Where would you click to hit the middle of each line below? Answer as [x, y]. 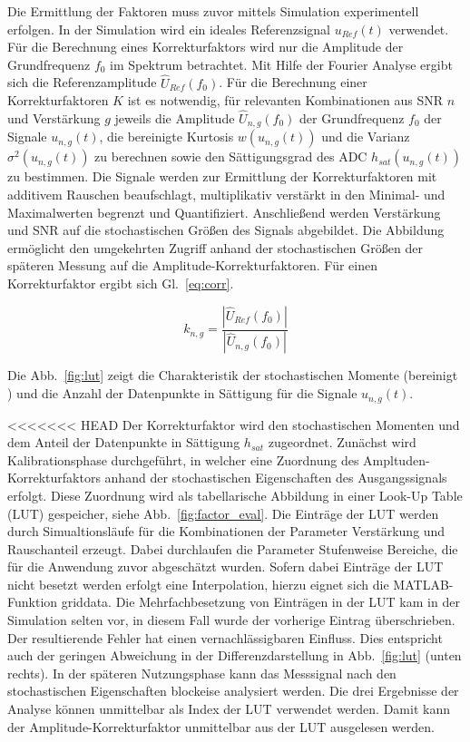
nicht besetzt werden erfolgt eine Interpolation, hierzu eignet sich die [198, 584]
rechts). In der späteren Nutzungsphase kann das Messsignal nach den [202, 673]
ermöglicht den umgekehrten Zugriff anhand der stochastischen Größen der [215, 247]
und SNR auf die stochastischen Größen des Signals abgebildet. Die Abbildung [226, 230]
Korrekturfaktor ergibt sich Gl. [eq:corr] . [121, 283]
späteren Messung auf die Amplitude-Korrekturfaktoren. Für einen [192, 265]
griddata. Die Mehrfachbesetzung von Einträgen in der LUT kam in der [260, 602]
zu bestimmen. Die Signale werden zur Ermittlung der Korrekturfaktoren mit [222, 176]
